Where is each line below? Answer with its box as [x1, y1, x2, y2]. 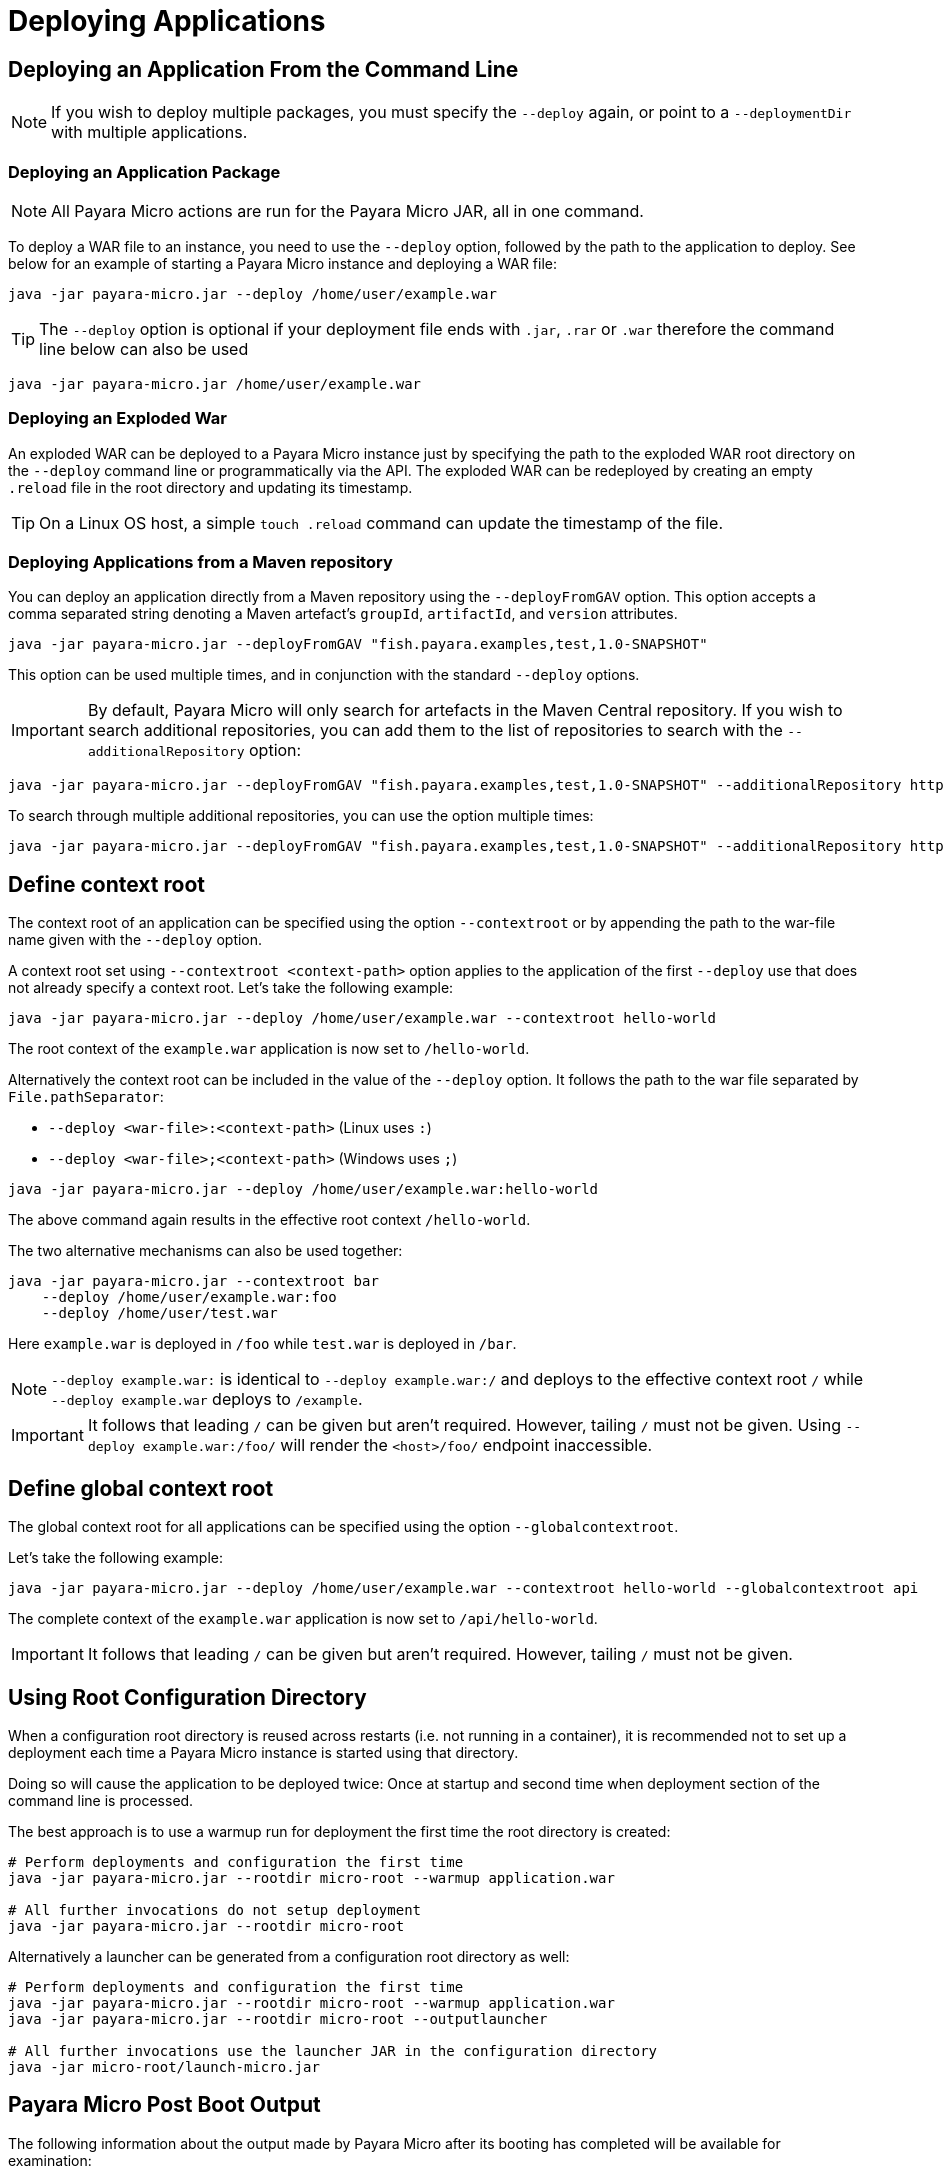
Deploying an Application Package [8, 161, 281, 182]
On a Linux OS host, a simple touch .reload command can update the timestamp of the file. [39, 512, 724, 533]
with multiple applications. [51, 122, 248, 143]
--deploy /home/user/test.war [41, 1305, 278, 1322]
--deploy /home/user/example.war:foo [41, 1289, 337, 1306]
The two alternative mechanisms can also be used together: [8, 1242, 403, 1260]
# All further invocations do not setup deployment [8, 1901, 422, 1918]
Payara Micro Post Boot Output [8, 2092, 321, 2118]
